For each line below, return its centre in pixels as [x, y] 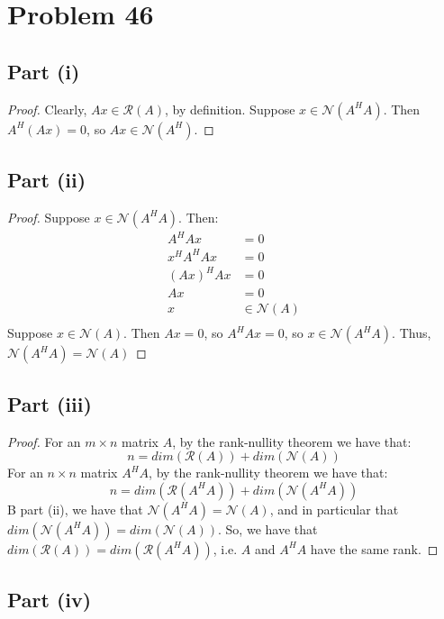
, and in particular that [334, 509]
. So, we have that [268, 528]
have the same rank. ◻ [374, 548]
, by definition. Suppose [230, 109]
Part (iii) [50, 403]
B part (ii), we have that [75, 509]
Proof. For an [44, 441]
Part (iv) [50, 600]
